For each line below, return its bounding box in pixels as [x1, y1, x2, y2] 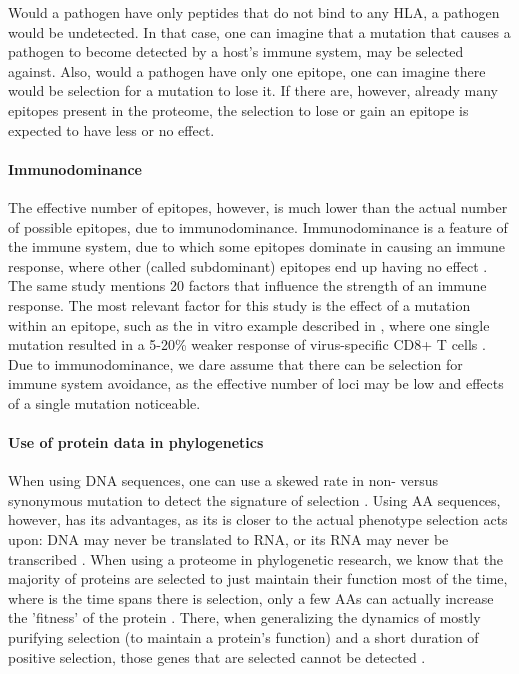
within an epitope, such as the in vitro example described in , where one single [8, 314, 490, 335]
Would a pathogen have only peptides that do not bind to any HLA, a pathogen [8, 2, 500, 22]
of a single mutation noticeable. [8, 392, 201, 413]
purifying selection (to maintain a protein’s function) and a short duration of [8, 627, 479, 648]
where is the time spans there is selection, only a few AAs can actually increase [8, 587, 494, 608]
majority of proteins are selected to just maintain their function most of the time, [8, 568, 508, 589]
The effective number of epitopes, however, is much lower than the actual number [8, 196, 508, 217]
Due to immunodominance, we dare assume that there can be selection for [8, 353, 463, 374]
